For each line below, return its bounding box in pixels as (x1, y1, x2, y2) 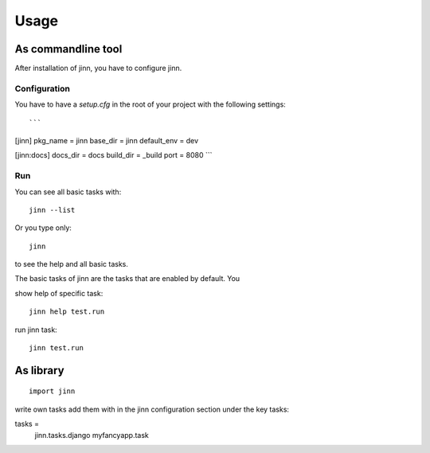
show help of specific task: (14, 288, 104, 298)
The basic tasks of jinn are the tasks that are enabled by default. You (14, 274, 240, 283)
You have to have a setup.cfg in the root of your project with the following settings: (14, 100, 286, 109)
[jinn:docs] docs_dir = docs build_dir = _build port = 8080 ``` (14, 150, 213, 160)
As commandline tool (14, 42, 123, 56)
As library (14, 363, 64, 377)
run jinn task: (14, 325, 57, 334)
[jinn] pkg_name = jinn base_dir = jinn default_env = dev (14, 135, 199, 145)
